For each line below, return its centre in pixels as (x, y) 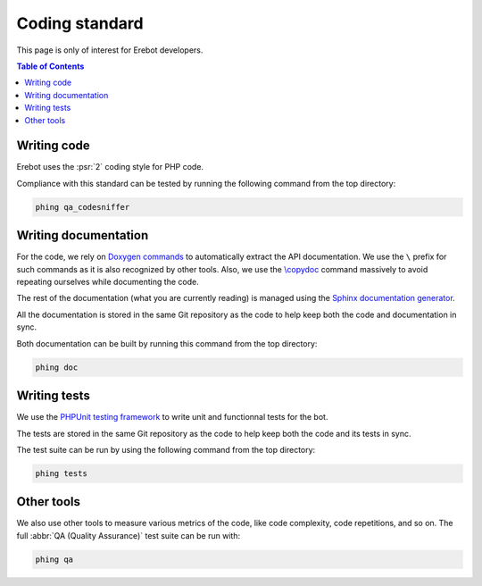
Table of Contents (50, 66)
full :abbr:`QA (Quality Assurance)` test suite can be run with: (129, 535)
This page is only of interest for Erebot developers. (110, 50)
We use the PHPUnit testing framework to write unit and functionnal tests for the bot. (172, 417)
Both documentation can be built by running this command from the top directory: (167, 343)
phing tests (62, 473)
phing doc (57, 367)
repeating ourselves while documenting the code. (108, 282)
